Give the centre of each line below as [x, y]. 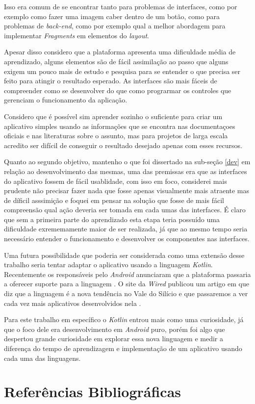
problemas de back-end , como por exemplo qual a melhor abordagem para [115, 26]
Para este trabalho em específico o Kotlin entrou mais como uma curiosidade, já [124, 319]
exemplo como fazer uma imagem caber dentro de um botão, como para [112, 16]
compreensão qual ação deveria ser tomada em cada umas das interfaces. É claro [125, 210]
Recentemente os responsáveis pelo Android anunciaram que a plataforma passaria [127, 274]
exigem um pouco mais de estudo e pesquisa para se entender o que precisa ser [122, 71]
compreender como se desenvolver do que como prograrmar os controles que [118, 90]
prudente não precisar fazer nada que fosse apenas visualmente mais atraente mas [127, 190]
